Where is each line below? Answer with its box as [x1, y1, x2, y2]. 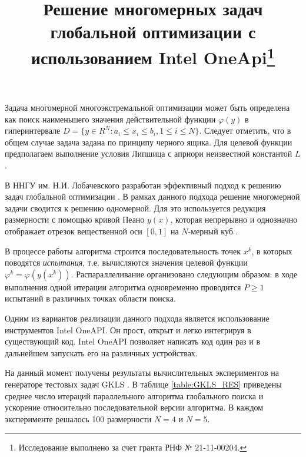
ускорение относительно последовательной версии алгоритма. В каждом [5, 401, 264, 413]
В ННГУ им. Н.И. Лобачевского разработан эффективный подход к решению [5, 178, 281, 191]
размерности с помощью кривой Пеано [5, 213, 145, 226]
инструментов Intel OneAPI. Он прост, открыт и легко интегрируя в [5, 323, 251, 336]
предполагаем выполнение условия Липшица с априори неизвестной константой [5, 147, 292, 160]
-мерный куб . [188, 225, 238, 237]
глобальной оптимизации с [50, 19, 256, 44]
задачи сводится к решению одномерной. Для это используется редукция [5, 201, 266, 214]
